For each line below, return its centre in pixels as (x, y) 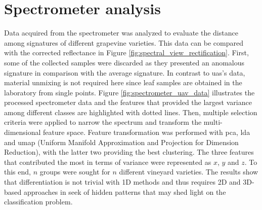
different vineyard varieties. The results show (189, 172)
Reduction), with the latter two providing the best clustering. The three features (129, 152)
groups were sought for (75, 172)
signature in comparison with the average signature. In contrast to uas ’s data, (125, 72)
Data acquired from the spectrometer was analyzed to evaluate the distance (121, 33)
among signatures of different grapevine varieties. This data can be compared (124, 42)
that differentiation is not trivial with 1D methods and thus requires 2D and (122, 182)
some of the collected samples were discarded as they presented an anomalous (124, 62)
